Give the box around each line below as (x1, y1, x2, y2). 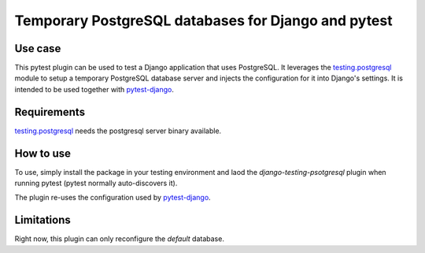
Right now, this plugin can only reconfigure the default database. (14, 234, 224, 244)
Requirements (14, 105, 86, 118)
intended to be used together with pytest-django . (14, 84, 175, 94)
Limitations (14, 214, 71, 227)
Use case (14, 42, 61, 55)
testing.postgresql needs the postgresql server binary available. (14, 126, 222, 136)
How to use (14, 147, 71, 160)
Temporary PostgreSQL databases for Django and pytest (14, 12, 393, 29)
